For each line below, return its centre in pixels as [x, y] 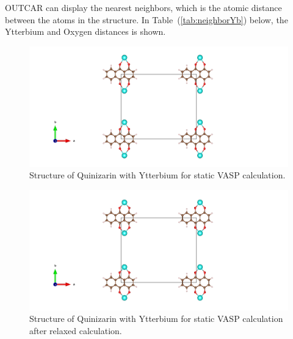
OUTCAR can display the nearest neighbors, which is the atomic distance [143, 7]
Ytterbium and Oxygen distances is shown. [85, 31]
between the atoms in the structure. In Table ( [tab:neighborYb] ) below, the [146, 19]
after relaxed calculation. [76, 330]
